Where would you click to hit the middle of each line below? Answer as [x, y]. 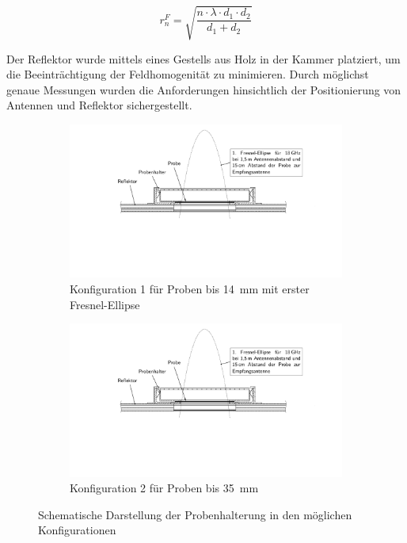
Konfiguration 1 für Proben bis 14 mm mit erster [190, 289]
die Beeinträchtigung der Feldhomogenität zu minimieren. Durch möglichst [188, 74]
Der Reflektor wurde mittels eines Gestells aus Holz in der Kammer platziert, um [203, 58]
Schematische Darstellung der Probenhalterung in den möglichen [195, 514]
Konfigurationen [77, 530]
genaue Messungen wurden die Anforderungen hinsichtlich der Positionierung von [204, 89]
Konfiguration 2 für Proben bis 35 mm [164, 488]
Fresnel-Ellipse [105, 304]
